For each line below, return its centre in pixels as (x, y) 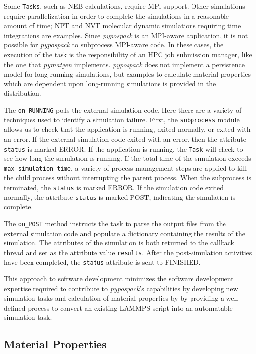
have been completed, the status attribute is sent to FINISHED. (102, 262)
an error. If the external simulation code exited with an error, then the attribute (125, 138)
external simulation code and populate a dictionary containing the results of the (125, 233)
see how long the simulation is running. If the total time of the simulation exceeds (128, 158)
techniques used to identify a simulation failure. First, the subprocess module (122, 119)
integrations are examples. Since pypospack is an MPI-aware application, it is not (126, 35)
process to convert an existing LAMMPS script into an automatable (130, 307)
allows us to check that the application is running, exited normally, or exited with (127, 129)
